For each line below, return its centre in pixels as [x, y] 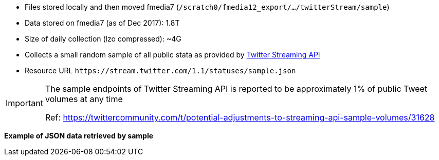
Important [24, 103]
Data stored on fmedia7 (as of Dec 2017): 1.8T [102, 23]
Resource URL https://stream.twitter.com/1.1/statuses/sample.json [160, 71]
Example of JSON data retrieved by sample [79, 136]
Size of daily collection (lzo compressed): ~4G [103, 39]
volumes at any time [84, 99]
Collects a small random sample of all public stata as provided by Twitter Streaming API [172, 55]
